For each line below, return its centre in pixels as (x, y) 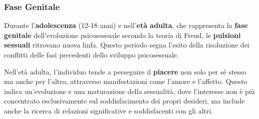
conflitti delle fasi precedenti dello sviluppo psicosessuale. (91, 54)
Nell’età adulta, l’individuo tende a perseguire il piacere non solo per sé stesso (125, 71)
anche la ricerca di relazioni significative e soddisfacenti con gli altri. (109, 110)
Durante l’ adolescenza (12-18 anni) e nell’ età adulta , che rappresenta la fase (126, 25)
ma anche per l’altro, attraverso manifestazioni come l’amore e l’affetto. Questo (126, 81)
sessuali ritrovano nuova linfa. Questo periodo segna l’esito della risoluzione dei (127, 45)
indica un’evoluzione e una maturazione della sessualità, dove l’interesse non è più (129, 91)
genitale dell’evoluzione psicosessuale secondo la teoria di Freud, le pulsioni (122, 35)
